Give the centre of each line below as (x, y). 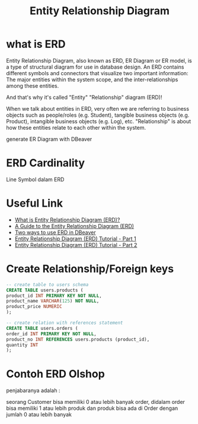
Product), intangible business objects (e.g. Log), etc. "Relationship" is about (99, 121)
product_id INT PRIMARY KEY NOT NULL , (54, 295)
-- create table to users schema (47, 285)
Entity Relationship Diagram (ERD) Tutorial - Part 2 (76, 245)
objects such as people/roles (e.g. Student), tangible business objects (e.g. (98, 115)
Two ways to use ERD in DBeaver (55, 232)
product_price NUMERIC (34, 307)
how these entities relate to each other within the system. (76, 127)
